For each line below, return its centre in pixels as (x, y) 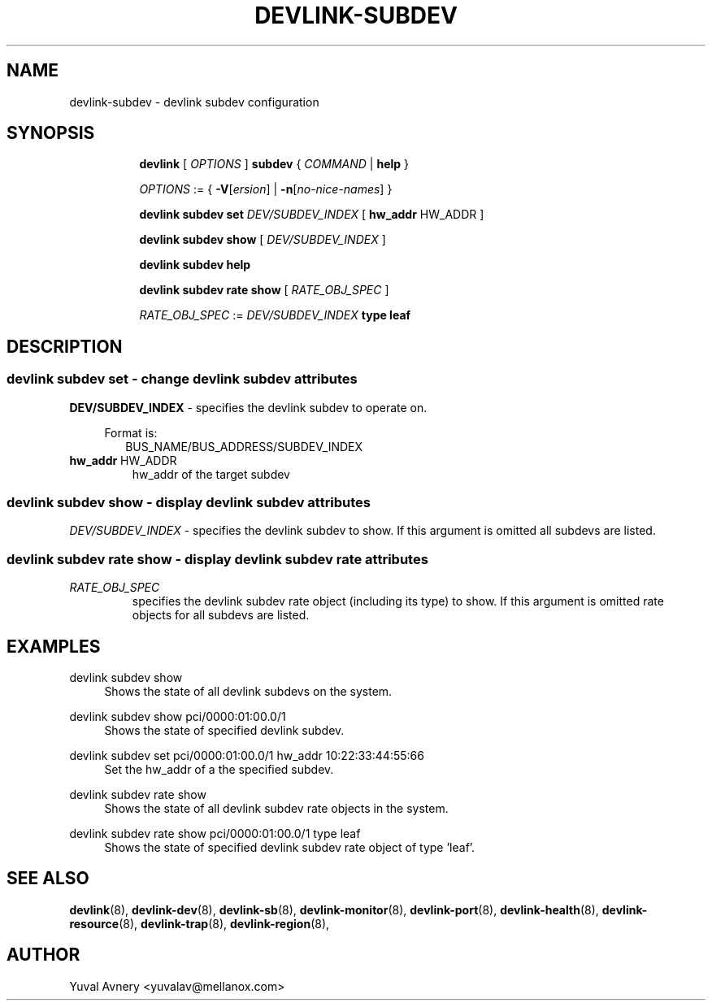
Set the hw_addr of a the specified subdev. (219, 769)
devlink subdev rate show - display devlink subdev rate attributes (217, 559)
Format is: (131, 432)
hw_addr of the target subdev (211, 474)
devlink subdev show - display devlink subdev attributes (189, 503)
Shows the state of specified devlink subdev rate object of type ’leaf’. (290, 847)
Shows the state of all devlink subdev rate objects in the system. (276, 808)
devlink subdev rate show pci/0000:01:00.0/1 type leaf (215, 833)
